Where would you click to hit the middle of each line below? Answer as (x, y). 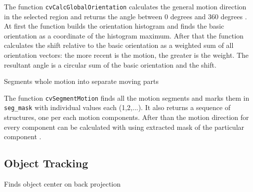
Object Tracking (46, 163)
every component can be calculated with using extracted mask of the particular (124, 127)
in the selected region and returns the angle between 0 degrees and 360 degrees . (126, 16)
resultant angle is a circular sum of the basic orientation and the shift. (110, 64)
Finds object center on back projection (63, 184)
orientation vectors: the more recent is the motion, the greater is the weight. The (126, 55)
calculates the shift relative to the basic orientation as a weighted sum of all (119, 45)
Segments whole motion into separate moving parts (81, 81)
